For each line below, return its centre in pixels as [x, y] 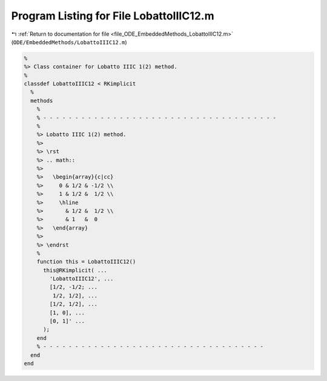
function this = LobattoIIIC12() [86, 262]
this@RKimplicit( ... [75, 270]
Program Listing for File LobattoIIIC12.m [113, 16]
